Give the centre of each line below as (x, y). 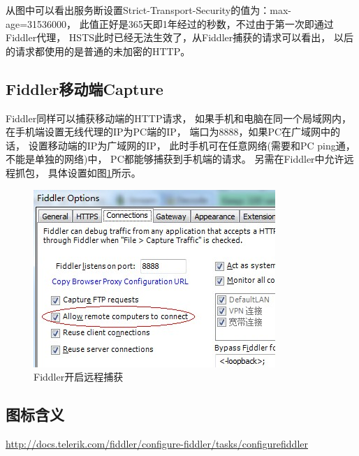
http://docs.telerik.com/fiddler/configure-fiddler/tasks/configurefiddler (157, 443)
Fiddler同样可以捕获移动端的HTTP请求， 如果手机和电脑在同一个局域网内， (179, 118)
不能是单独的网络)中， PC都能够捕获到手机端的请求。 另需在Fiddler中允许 (175, 159)
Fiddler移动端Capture (85, 88)
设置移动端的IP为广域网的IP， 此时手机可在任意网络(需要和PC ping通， (192, 145)
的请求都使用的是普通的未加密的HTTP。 (98, 51)
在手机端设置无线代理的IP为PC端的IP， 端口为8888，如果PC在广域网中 (168, 132)
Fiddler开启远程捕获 (79, 377)
